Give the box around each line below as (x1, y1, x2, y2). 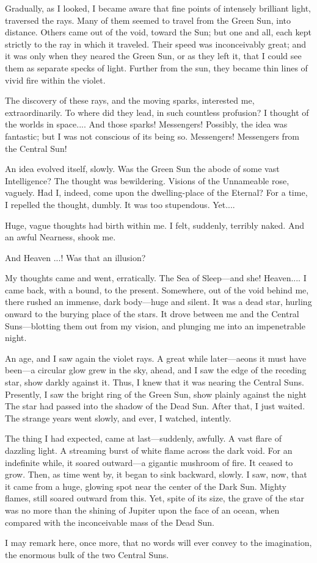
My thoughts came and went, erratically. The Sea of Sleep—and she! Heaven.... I (5, 271, 307, 284)
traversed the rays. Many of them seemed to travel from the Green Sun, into (5, 13, 291, 26)
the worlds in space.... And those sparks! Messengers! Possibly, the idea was (5, 118, 288, 131)
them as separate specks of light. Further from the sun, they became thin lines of (5, 61, 308, 74)
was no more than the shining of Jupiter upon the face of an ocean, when (5, 503, 280, 516)
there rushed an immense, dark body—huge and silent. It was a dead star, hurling (5, 295, 312, 308)
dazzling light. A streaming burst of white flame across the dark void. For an (5, 444, 293, 456)
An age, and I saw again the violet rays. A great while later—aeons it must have (5, 351, 307, 364)
